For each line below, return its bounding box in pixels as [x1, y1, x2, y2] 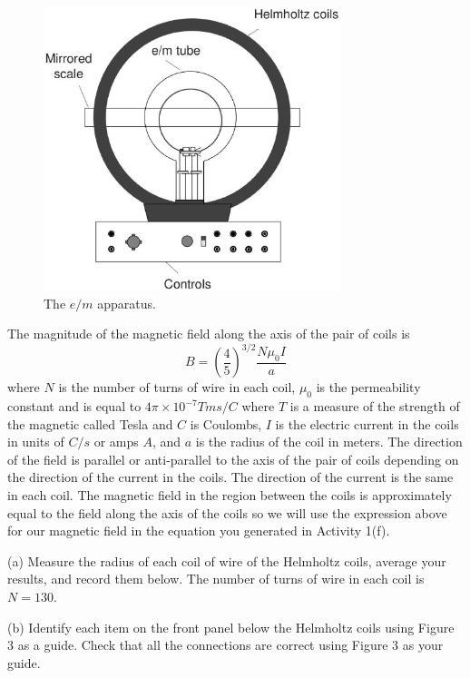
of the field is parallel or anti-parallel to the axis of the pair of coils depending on [7, 449, 459, 468]
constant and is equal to [7, 397, 142, 416]
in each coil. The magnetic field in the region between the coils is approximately [7, 486, 452, 505]
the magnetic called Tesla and [7, 414, 173, 433]
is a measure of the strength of [289, 397, 460, 416]
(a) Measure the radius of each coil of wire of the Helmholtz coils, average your [7, 551, 446, 570]
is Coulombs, [190, 414, 262, 433]
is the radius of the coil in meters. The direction [195, 432, 463, 451]
